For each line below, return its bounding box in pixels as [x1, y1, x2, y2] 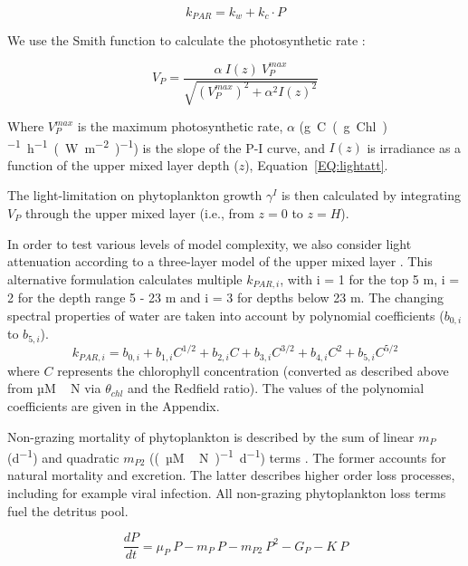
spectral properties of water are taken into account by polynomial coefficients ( [7, 305, 444, 324]
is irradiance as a [367, 138, 462, 157]
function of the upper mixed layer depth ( [7, 155, 239, 174]
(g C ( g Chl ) [299, 117, 387, 135]
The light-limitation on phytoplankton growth [7, 186, 263, 205]
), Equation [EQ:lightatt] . [244, 155, 388, 174]
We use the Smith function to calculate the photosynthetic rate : [7, 31, 366, 50]
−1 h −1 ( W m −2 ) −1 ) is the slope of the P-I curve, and [7, 135, 325, 157]
